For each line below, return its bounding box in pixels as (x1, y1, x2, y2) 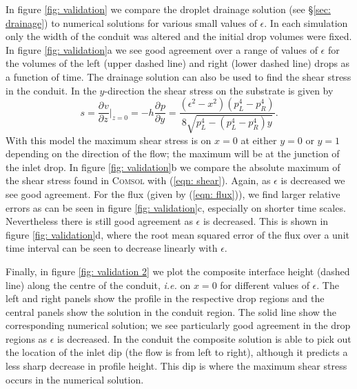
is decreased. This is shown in (203, 214, 329, 228)
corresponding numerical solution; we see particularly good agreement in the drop (6, 318, 351, 332)
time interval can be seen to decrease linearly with (6, 241, 218, 255)
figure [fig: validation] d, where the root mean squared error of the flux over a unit (6, 227, 349, 241)
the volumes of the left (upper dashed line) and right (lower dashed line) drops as (6, 56, 350, 70)
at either (241, 132, 277, 147)
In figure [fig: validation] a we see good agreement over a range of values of (6, 42, 318, 57)
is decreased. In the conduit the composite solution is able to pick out (57, 331, 351, 346)
